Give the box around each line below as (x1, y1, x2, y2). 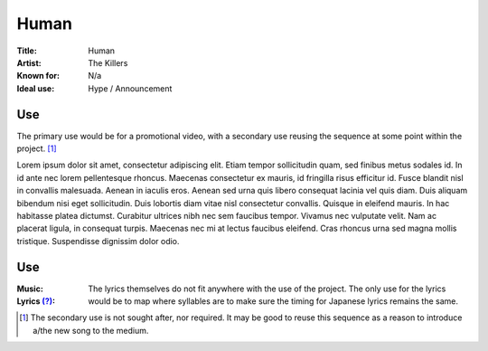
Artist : (16, 57, 42, 68)
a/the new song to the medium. (33, 325, 149, 336)
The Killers (88, 57, 128, 68)
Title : (16, 45, 38, 56)
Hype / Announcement (88, 82, 173, 94)
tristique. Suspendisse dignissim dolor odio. (16, 235, 180, 246)
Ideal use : (16, 82, 55, 94)
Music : (16, 283, 44, 294)
